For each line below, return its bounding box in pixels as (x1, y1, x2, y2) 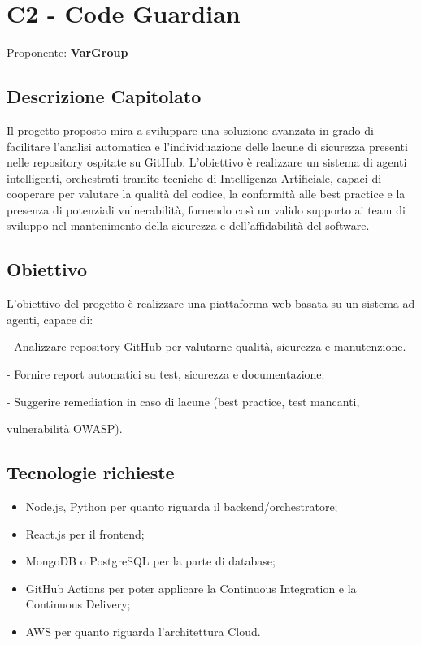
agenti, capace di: (7, 310, 93, 327)
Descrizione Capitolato (7, 84, 202, 109)
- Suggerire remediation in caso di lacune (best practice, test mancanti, (7, 392, 360, 409)
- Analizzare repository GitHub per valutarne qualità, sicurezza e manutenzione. (7, 338, 406, 355)
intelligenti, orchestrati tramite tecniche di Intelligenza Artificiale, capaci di (7, 169, 382, 186)
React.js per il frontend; (25, 525, 145, 542)
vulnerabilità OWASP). (7, 420, 123, 437)
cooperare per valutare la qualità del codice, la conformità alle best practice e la (7, 185, 406, 202)
